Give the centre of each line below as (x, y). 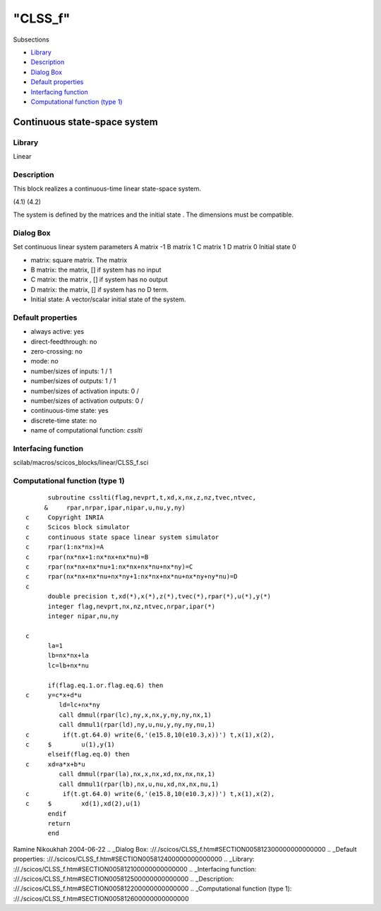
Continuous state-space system (85, 122)
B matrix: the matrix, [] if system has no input (96, 270)
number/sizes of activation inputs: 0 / (85, 391)
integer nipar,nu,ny (83, 616)
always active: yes (58, 332)
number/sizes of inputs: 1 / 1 (71, 371)
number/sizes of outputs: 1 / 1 (73, 381)
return (59, 823)
